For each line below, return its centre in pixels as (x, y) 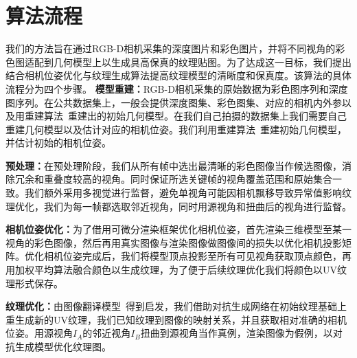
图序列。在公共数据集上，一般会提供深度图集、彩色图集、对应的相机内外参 (174, 102)
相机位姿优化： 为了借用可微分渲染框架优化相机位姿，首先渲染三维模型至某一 (178, 229)
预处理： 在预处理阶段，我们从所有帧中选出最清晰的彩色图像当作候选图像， (174, 165)
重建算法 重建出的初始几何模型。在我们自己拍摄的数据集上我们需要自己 (185, 116)
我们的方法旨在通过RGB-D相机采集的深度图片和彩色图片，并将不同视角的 (171, 48)
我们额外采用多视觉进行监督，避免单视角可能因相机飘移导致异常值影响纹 (188, 193)
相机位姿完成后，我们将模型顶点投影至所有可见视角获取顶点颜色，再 (197, 256)
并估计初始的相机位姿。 (58, 143)
